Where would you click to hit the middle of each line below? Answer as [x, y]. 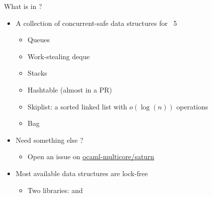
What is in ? [23, 6]
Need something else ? [50, 140]
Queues [39, 40]
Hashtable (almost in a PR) [70, 89]
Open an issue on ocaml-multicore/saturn [91, 156]
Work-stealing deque [59, 56]
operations [192, 106]
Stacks [37, 73]
